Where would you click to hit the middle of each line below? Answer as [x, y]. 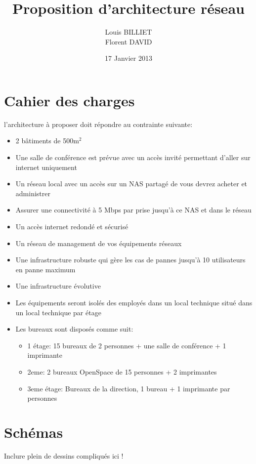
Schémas [34, 432]
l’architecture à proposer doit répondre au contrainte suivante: [98, 124]
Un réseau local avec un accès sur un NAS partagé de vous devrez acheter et [131, 184]
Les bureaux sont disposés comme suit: [74, 329]
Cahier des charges [69, 100]
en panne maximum [45, 269]
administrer [33, 193]
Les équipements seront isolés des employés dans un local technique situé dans [134, 302]
